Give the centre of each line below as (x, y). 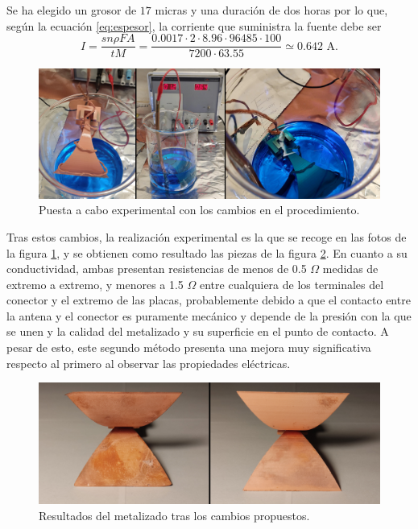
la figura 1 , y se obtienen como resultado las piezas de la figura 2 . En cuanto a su (207, 252)
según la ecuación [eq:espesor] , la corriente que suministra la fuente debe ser (194, 25)
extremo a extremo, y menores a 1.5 (95, 284)
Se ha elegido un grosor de (72, 10)
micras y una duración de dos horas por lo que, (271, 10)
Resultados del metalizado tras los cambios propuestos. (174, 515)
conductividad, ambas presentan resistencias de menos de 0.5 (157, 269)
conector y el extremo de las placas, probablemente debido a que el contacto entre (209, 300)
